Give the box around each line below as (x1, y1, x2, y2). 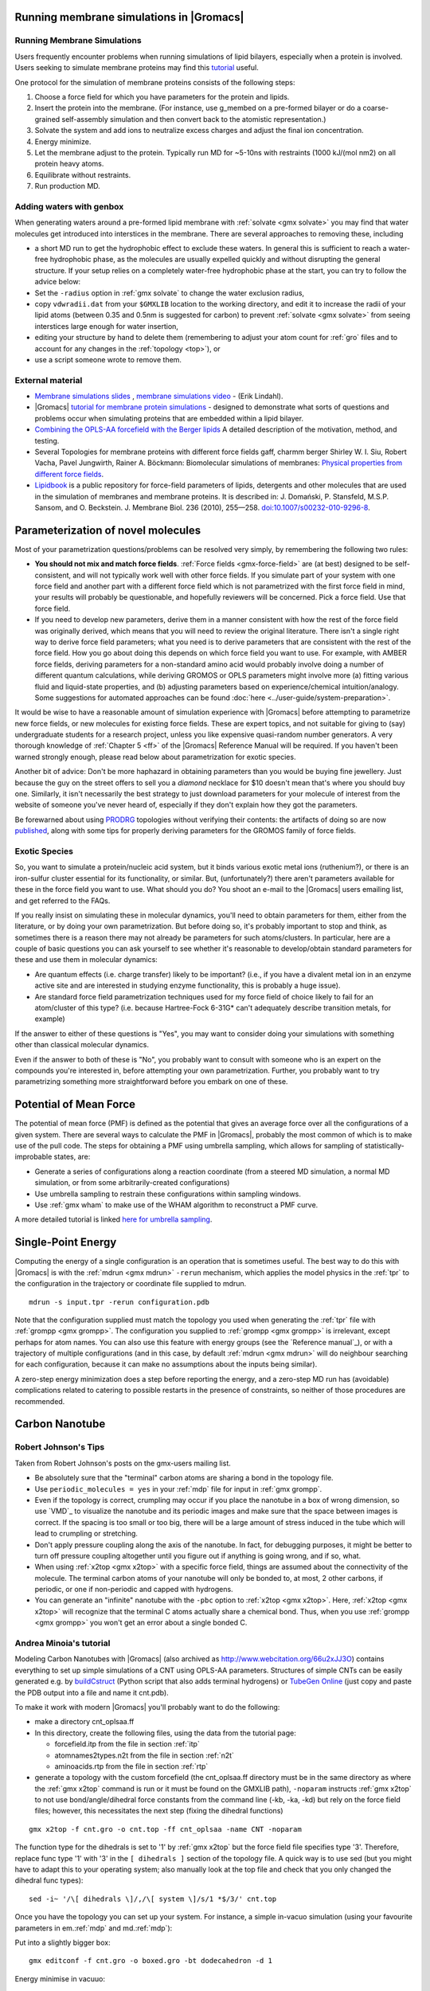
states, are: (53, 1152, 91, 1162)
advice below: (34, 277, 81, 287)
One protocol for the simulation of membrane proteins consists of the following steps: (14, 77, 295, 87)
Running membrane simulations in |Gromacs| (14, 10, 244, 24)
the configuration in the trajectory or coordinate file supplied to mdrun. (14, 1279, 247, 1289)
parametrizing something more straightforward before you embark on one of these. (14, 1077, 288, 1086)
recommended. (14, 1396, 65, 1406)
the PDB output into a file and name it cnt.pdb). (14, 1688, 169, 1697)
